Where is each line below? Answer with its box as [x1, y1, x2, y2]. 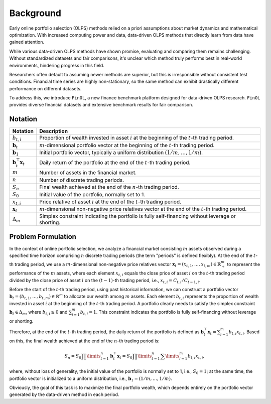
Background [9, 8, 61, 19]
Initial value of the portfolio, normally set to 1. [39, 191, 146, 198]
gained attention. [9, 39, 45, 45]
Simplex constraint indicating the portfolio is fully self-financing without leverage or [39, 213, 236, 220]
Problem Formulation [9, 232, 76, 241]
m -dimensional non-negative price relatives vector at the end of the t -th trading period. [39, 205, 247, 212]
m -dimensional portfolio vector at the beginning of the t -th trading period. [39, 142, 215, 149]
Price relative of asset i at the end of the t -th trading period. [39, 198, 182, 205]
